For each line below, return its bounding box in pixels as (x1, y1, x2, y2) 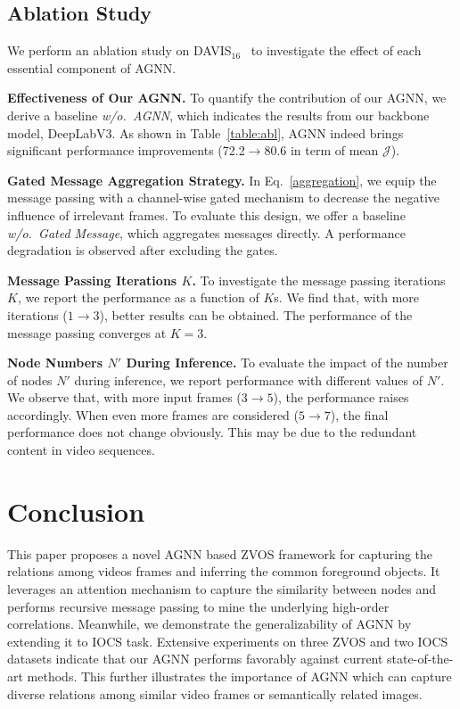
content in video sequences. (7, 441, 155, 459)
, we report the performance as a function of (17, 288, 259, 307)
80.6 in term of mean (264, 141, 379, 160)
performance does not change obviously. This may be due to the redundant (7, 423, 417, 441)
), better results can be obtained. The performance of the (99, 305, 413, 324)
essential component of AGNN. (7, 58, 177, 77)
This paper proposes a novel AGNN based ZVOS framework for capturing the (7, 544, 433, 563)
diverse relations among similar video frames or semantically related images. (7, 684, 423, 703)
